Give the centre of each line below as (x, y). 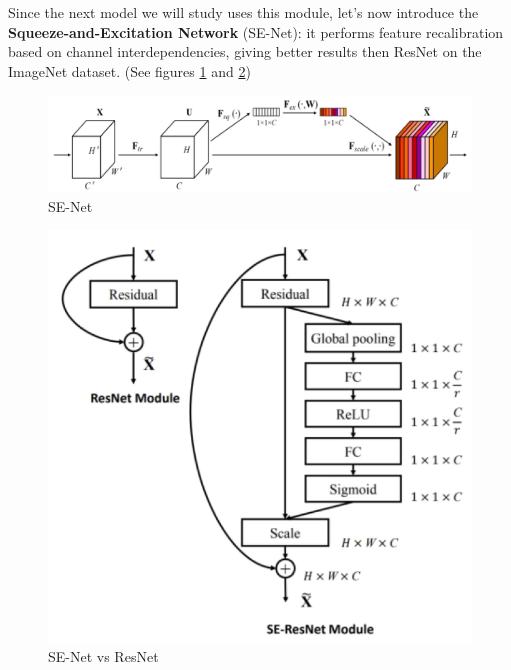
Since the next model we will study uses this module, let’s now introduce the (243, 12)
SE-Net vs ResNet (103, 656)
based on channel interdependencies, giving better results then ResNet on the (245, 51)
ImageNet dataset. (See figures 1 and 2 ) (129, 70)
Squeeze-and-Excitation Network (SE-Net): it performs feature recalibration (256, 31)
